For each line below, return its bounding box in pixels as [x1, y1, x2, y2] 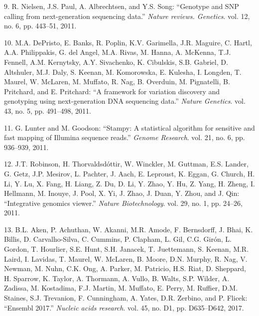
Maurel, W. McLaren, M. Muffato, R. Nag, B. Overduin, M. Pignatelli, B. [4, 76, 230, 87]
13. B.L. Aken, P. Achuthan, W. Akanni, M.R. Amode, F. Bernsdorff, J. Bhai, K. [4, 224, 253, 234]
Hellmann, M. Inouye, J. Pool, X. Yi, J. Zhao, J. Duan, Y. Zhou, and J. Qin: [4, 188, 240, 198]
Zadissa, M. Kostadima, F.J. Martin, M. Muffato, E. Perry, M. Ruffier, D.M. [4, 283, 238, 293]
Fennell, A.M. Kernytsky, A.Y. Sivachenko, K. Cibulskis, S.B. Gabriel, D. [4, 56, 228, 67]
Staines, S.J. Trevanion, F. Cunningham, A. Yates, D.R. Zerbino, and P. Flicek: [4, 293, 248, 303]
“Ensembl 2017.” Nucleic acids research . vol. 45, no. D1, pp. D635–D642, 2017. [4, 302, 244, 313]
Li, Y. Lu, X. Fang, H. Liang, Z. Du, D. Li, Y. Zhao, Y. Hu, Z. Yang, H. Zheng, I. [4, 178, 255, 188]
